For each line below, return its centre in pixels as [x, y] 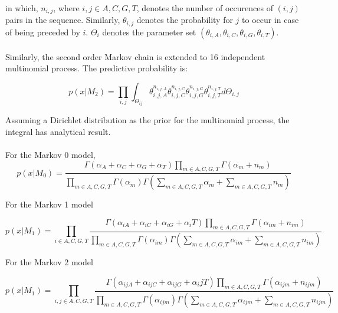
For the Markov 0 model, [50, 154]
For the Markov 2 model [49, 262]
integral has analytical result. [58, 131]
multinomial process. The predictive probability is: [97, 68]
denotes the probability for [185, 20]
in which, [22, 8]
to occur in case [270, 20]
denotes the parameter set [149, 32]
